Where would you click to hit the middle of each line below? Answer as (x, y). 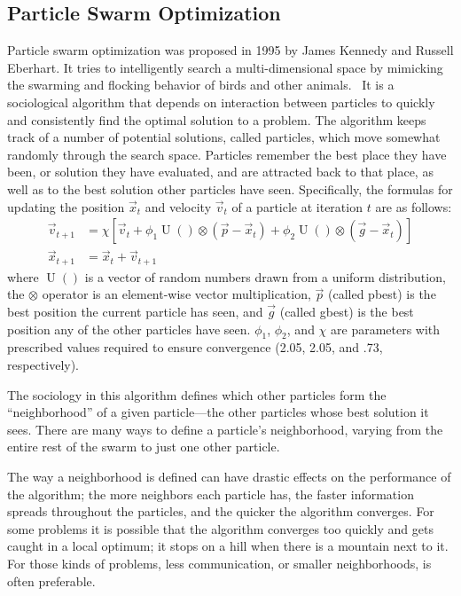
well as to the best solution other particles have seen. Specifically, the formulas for (230, 188)
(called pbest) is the (382, 294)
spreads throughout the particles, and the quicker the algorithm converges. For (221, 511)
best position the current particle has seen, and (135, 312)
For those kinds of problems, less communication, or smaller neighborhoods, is (219, 563)
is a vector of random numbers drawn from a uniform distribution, (265, 276)
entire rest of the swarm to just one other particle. (144, 447)
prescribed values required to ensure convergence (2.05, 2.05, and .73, (195, 347)
